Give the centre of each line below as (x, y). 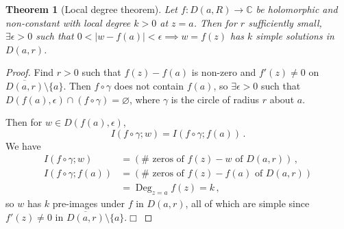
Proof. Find (30, 72)
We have (23, 145)
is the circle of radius (215, 99)
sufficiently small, (285, 22)
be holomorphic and (297, 9)
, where (145, 99)
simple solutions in (295, 36)
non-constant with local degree (68, 22)
